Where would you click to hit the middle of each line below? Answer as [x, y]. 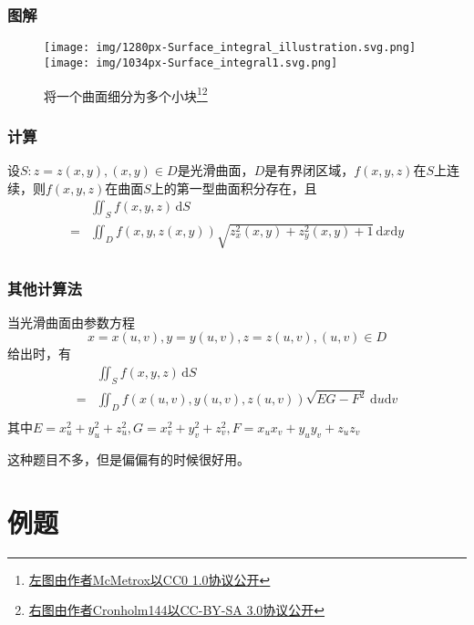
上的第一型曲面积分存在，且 [234, 187]
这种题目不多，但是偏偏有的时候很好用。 [129, 458]
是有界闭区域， [309, 170]
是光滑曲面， [216, 170]
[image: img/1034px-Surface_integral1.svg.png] [191, 62]
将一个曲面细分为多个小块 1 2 [126, 94]
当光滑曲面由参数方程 [71, 322]
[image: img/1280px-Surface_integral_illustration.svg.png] [230, 48]
